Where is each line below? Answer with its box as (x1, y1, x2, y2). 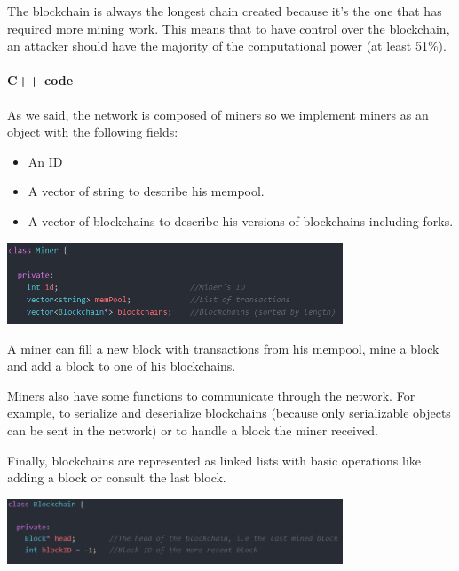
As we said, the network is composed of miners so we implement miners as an (7, 105, 429, 123)
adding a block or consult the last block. (7, 468, 226, 487)
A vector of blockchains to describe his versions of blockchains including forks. (28, 211, 454, 230)
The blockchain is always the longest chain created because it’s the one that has (7, 2, 442, 20)
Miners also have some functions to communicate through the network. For (7, 386, 415, 404)
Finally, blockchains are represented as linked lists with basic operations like (7, 450, 422, 469)
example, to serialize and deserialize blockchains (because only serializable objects (7, 403, 451, 422)
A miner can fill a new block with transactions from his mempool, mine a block (7, 339, 439, 357)
